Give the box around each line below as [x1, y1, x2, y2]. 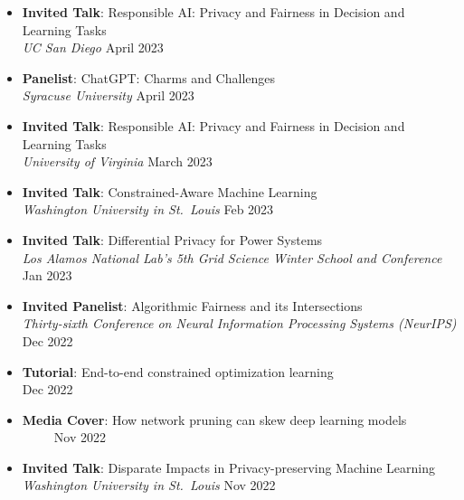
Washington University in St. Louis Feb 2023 [22, 200, 274, 219]
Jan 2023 [22, 266, 72, 285]
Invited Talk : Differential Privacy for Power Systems [22, 230, 323, 249]
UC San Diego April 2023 [22, 38, 164, 57]
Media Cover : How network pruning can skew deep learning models [22, 410, 407, 429]
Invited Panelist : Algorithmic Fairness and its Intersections [22, 296, 363, 315]
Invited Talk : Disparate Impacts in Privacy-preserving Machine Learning [22, 458, 436, 476]
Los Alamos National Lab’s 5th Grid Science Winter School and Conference [22, 248, 442, 267]
